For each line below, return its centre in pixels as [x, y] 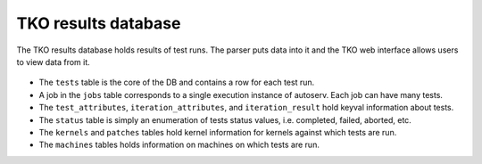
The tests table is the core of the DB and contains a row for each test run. [177, 82]
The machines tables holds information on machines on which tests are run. [179, 145]
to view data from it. [54, 61]
